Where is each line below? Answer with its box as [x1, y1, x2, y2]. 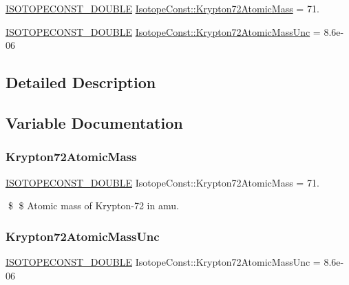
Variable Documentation [6, 112, 183, 133]
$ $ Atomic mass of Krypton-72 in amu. [8, 198, 179, 213]
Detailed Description [6, 72, 156, 93]
